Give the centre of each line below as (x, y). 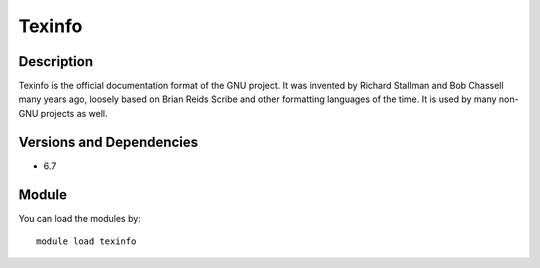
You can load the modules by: (80, 218)
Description (56, 61)
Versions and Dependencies (108, 141)
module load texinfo (86, 241)
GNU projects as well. (63, 113)
